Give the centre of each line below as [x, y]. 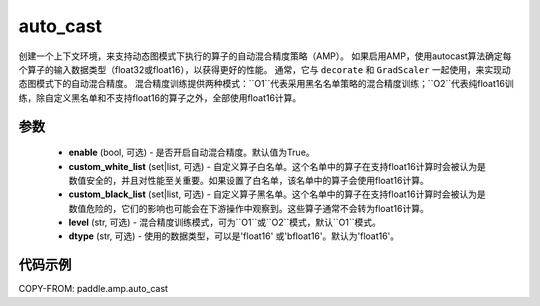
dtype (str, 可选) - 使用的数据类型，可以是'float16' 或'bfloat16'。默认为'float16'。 [234, 236]
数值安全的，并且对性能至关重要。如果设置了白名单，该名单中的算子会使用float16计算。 [248, 180]
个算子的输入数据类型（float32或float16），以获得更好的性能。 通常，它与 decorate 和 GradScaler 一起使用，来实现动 [265, 69]
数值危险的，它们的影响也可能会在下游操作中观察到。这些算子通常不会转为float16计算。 [248, 208]
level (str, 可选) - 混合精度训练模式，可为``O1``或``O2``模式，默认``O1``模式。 [225, 222]
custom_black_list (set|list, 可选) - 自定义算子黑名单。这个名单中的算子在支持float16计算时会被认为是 [277, 194]
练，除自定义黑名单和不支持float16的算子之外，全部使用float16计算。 [160, 97]
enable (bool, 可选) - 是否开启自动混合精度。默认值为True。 [191, 152]
